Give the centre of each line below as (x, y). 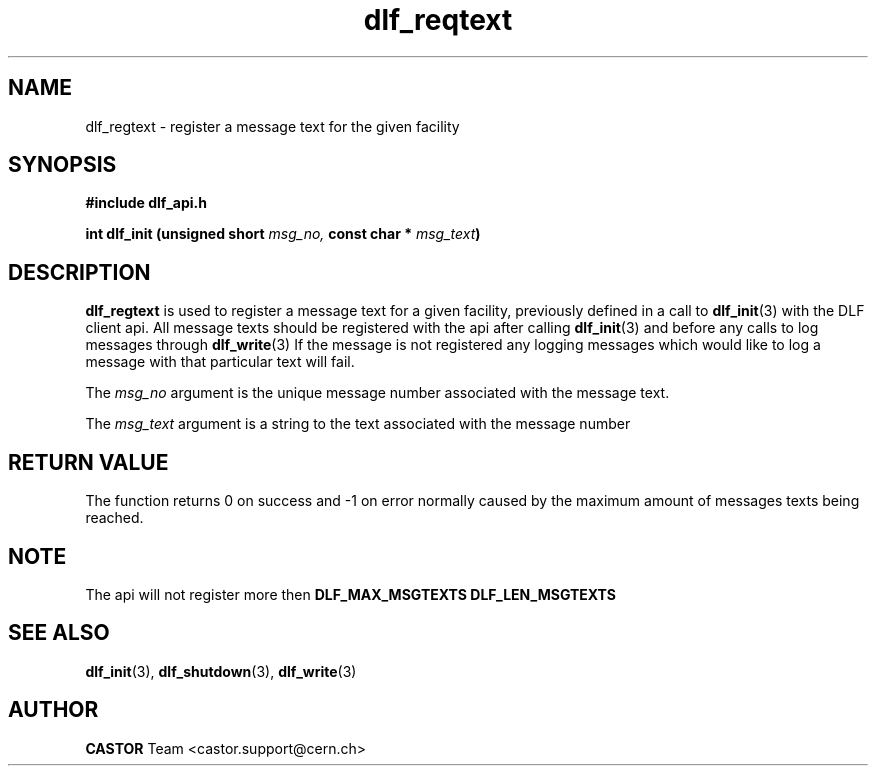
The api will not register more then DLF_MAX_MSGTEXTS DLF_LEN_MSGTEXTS (351, 594)
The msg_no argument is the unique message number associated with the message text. (377, 393)
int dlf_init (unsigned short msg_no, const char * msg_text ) (283, 234)
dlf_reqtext (438, 20)
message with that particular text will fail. (220, 362)
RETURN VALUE (88, 462)
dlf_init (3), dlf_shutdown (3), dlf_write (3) (221, 671)
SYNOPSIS (62, 165)
